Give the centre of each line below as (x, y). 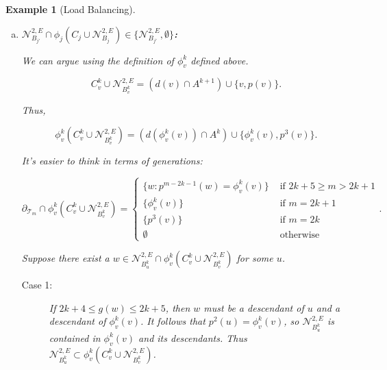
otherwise (300, 235)
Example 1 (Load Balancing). (71, 9)
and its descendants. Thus (193, 337)
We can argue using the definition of (98, 60)
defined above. (220, 60)
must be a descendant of (254, 307)
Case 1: (37, 285)
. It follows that (173, 321)
